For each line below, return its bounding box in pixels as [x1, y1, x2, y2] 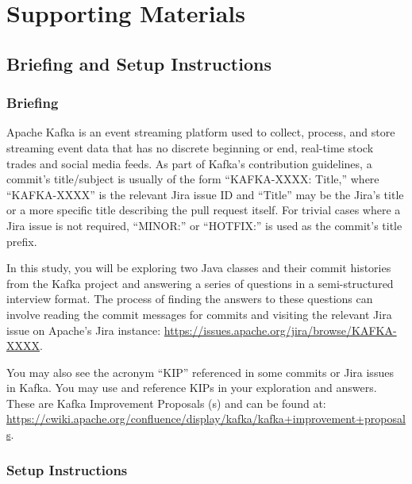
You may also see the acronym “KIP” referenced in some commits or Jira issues [6, 363, 394, 380]
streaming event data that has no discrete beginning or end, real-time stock [6, 139, 374, 156]
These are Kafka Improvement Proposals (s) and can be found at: [6, 394, 326, 411]
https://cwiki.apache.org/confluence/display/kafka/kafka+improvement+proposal [6, 410, 406, 427]
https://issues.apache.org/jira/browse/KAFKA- [164, 321, 397, 338]
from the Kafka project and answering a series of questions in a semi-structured [6, 275, 394, 291]
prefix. [6, 232, 37, 249]
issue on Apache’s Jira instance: [6, 321, 161, 338]
